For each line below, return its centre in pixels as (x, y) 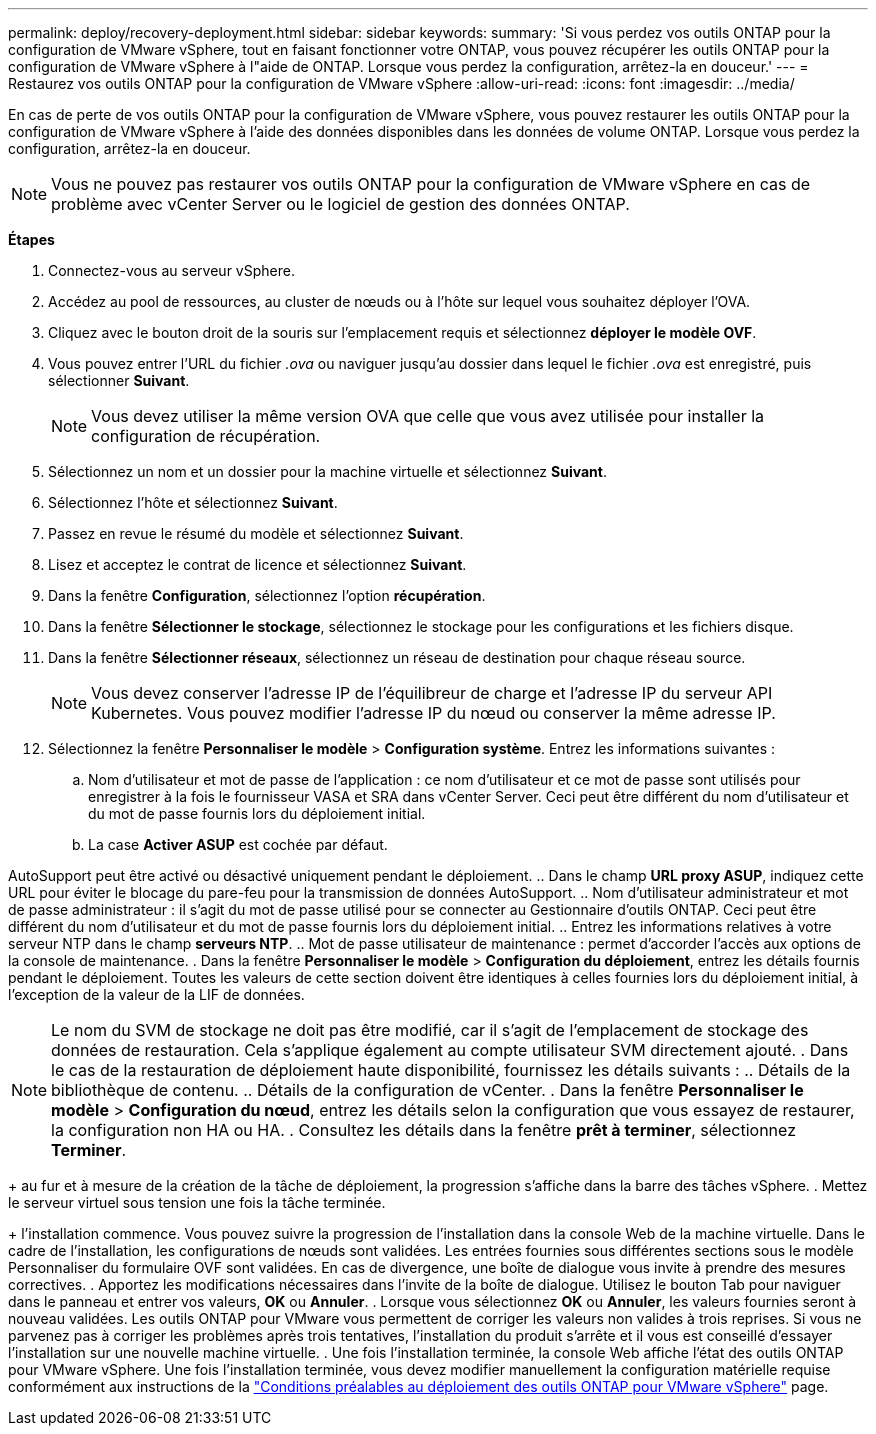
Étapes (31, 239)
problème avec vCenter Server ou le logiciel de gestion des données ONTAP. (340, 204)
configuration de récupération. (206, 436)
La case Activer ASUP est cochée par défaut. (238, 844)
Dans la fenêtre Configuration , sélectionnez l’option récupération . (267, 595)
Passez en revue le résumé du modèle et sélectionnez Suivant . (256, 533)
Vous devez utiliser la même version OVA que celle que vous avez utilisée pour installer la (428, 416)
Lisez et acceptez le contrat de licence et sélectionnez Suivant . (257, 564)
